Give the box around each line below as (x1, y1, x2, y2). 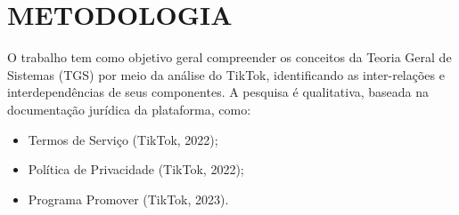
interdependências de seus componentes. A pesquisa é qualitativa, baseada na (7, 83, 430, 101)
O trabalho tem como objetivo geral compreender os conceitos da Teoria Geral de (7, 48, 452, 67)
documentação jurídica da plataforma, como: (7, 100, 251, 118)
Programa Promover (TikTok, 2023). (28, 189, 229, 208)
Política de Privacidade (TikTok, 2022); (28, 160, 244, 179)
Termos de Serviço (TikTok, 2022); (28, 130, 218, 148)
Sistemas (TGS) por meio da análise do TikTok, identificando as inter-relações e (7, 65, 445, 84)
